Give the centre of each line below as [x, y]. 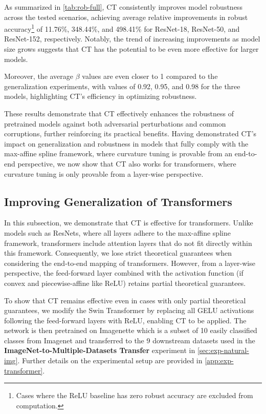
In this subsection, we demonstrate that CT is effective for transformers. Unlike [129, 223]
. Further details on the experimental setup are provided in [110, 360]
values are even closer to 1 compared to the [150, 76]
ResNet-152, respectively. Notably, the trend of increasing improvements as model [132, 39]
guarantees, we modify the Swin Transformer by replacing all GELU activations [129, 310]
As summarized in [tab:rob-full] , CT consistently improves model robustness [123, 7]
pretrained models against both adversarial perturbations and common [115, 123]
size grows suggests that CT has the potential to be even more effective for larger [131, 49]
